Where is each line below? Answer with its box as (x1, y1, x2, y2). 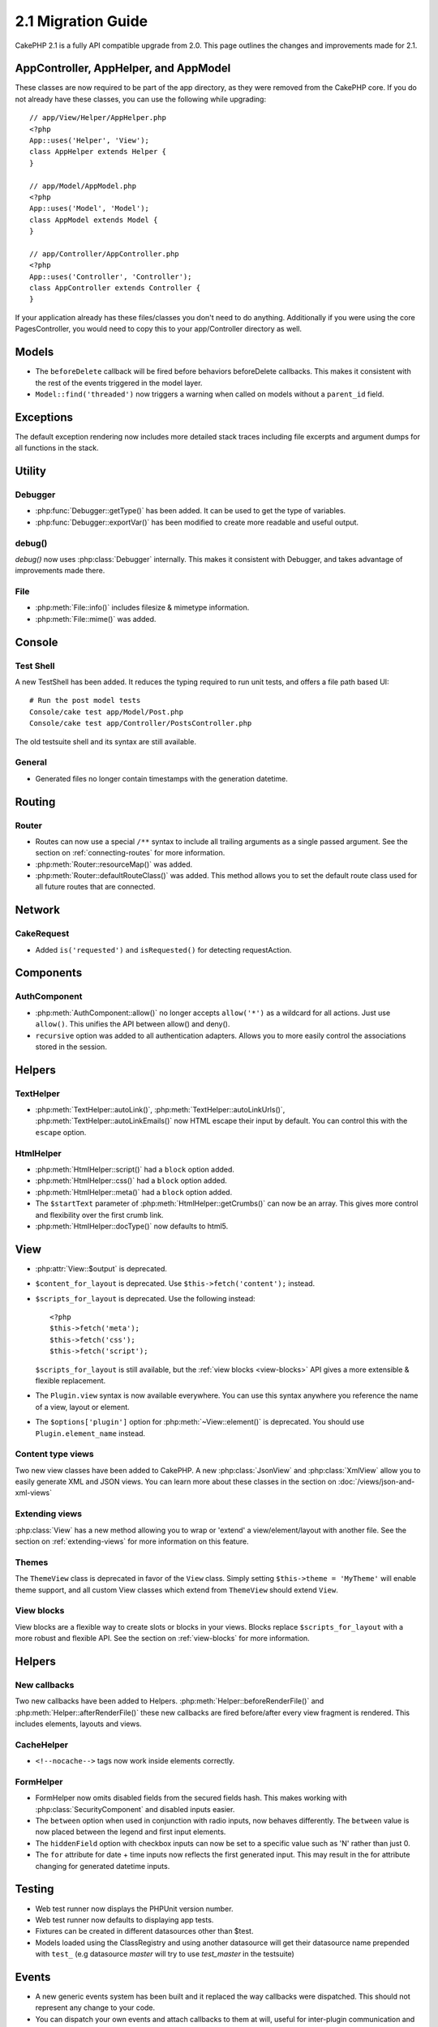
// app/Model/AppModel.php (29, 181, 137, 191)
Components (15, 966, 83, 980)
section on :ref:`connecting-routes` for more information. (35, 848, 225, 858)
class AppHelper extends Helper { (29, 147, 166, 156)
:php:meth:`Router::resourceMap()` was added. (35, 859, 193, 869)
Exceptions (15, 410, 73, 424)
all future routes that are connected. (35, 882, 156, 892)
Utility (15, 465, 46, 478)
